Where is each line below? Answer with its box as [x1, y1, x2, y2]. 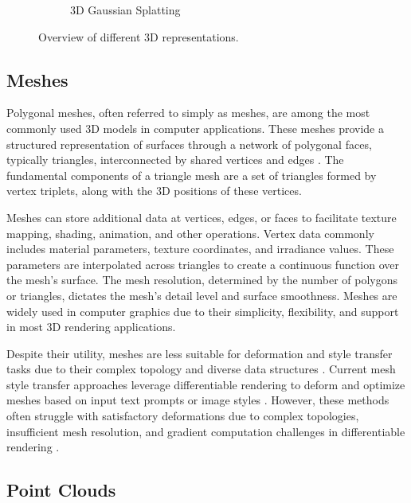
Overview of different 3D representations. [38, 28, 239, 45]
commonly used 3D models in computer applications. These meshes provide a [6, 119, 384, 136]
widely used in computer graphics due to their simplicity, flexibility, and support [6, 302, 399, 319]
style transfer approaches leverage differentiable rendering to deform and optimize [6, 376, 405, 392]
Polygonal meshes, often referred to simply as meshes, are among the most [6, 104, 370, 121]
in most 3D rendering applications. [6, 318, 176, 335]
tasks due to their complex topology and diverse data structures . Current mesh [6, 361, 396, 377]
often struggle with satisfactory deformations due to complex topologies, [6, 407, 359, 424]
